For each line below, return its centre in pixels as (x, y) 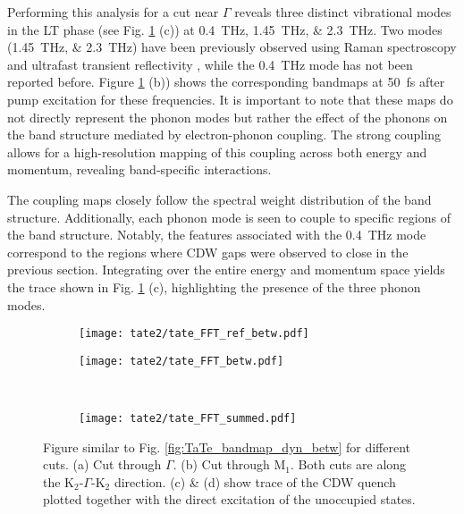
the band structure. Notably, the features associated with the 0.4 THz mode (217, 235)
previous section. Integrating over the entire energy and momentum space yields (226, 270)
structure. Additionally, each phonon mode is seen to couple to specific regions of (229, 217)
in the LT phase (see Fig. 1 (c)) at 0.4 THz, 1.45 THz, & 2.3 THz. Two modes (225, 29)
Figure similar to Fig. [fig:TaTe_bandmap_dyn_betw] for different (227, 447)
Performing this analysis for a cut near (113, 12)
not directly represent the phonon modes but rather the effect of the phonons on (228, 117)
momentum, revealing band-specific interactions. (139, 169)
